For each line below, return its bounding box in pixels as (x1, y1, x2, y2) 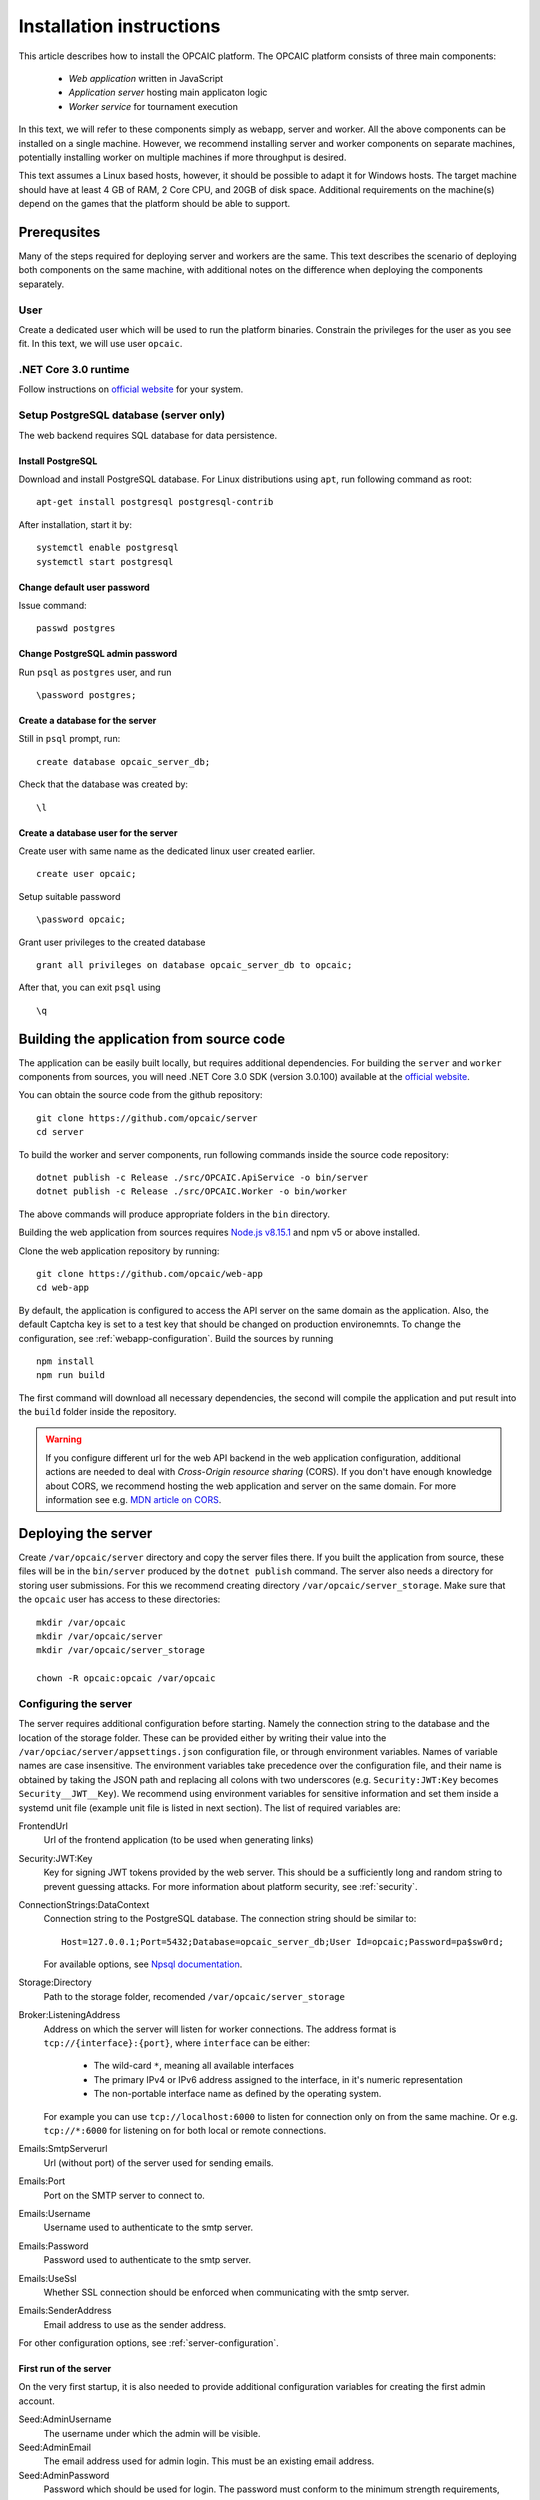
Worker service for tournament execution (68, 100, 239, 112)
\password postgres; (36, 690, 137, 701)
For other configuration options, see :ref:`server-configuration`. (18, 2337, 279, 2349)
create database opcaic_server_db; (36, 756, 211, 767)
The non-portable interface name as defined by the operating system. (93, 2088, 382, 2100)
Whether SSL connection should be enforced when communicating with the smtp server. (43, 2286, 410, 2298)
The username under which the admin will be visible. (43, 2427, 261, 2439)
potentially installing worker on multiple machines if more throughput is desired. (18, 151, 347, 163)
